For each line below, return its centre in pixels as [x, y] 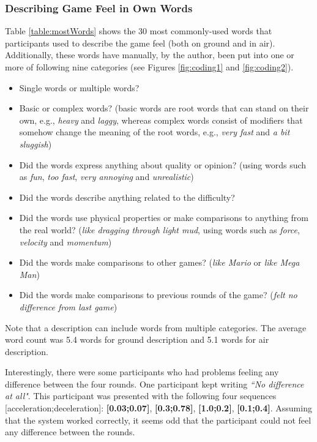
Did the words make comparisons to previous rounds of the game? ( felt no [158, 295]
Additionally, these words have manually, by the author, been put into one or [150, 55]
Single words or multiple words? [79, 87]
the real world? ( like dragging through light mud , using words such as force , [159, 229]
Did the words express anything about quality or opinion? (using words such [163, 164]
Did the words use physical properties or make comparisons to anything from [164, 218]
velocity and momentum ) [65, 242]
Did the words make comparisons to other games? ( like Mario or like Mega [159, 262]
